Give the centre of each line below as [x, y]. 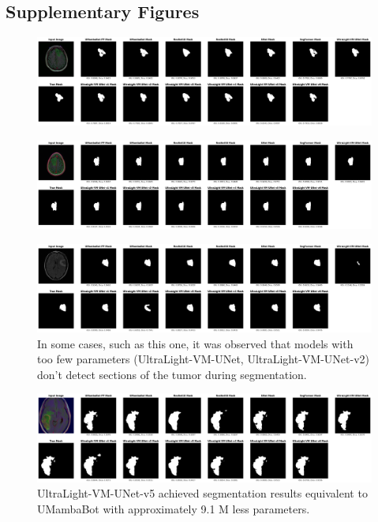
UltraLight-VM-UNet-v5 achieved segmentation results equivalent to [202, 493]
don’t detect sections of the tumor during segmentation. [172, 374]
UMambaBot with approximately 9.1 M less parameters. [174, 508]
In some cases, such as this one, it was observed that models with [195, 343]
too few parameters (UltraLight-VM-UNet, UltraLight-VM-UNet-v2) [204, 359]
